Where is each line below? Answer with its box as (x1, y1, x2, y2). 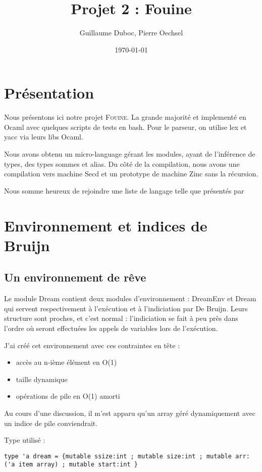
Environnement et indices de (4, 215, 207, 235)
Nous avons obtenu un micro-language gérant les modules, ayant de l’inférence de (4, 149, 255, 159)
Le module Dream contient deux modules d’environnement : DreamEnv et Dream (4, 293, 256, 304)
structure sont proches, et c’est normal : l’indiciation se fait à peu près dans (4, 313, 238, 323)
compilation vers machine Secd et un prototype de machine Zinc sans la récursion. (4, 168, 258, 179)
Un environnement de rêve (4, 269, 146, 285)
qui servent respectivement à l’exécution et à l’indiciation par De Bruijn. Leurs (4, 303, 248, 313)
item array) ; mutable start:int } (18, 461, 138, 468)
